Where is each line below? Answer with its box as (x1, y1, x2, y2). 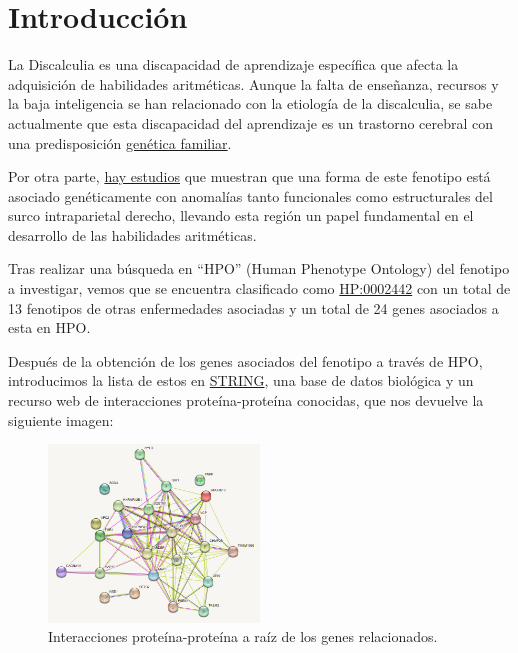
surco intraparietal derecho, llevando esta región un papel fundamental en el (8, 205, 474, 226)
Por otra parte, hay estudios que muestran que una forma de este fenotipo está (8, 166, 491, 187)
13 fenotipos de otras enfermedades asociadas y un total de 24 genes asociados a (8, 297, 499, 318)
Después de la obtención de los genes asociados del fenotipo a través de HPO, (8, 350, 483, 371)
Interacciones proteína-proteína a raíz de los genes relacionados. (48, 626, 438, 647)
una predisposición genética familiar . (8, 132, 232, 153)
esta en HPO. (8, 317, 91, 338)
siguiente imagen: (8, 409, 114, 430)
